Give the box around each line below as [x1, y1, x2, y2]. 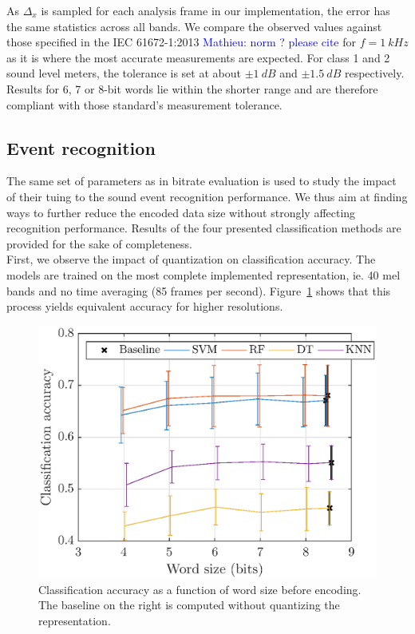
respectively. [344, 65, 405, 81]
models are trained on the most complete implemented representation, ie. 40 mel [6, 266, 401, 283]
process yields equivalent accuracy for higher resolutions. [6, 298, 283, 315]
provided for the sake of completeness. [6, 235, 192, 252]
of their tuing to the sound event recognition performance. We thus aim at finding [6, 188, 408, 204]
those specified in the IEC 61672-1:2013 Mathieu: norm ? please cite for [6, 34, 356, 50]
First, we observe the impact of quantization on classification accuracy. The [6, 251, 376, 267]
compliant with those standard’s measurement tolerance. [6, 96, 283, 113]
